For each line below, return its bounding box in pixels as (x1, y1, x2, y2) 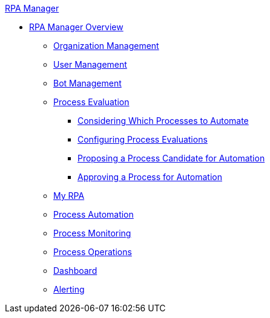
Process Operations (53, 247, 132, 257)
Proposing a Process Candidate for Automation (77, 153, 265, 163)
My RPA (53, 190, 85, 201)
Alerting (53, 284, 85, 294)
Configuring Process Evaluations (77, 134, 208, 144)
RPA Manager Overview (29, 22, 123, 32)
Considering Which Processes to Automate (77, 115, 249, 126)
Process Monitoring (53, 228, 131, 238)
